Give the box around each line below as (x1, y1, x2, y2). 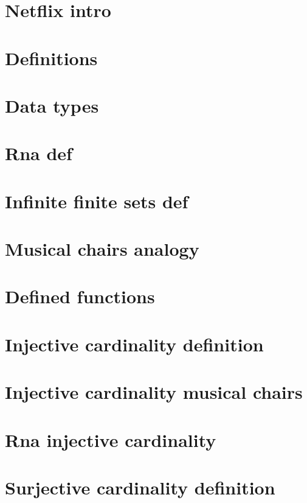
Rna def (5, 141, 72, 166)
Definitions (5, 45, 98, 70)
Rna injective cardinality (5, 427, 216, 452)
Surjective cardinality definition (5, 474, 275, 499)
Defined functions (5, 284, 155, 309)
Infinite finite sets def (5, 188, 188, 213)
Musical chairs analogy (5, 236, 199, 261)
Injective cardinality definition (5, 331, 264, 356)
